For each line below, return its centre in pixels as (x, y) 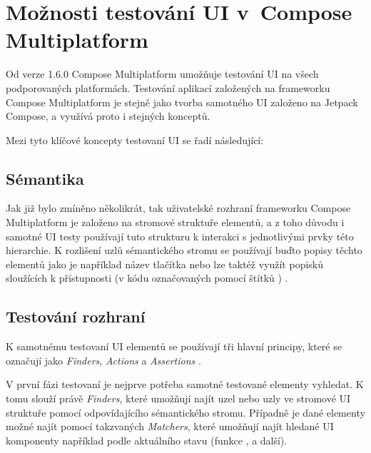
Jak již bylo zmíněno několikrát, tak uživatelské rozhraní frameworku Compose (178, 208)
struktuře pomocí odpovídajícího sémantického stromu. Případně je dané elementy (185, 412)
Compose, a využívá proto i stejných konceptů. (108, 116)
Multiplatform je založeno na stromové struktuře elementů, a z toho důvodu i (175, 222)
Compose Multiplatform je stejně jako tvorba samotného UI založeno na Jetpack (182, 102)
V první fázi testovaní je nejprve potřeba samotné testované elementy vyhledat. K (185, 384)
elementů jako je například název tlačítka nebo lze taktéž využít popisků (165, 264)
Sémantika (45, 178)
